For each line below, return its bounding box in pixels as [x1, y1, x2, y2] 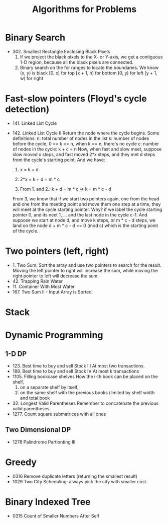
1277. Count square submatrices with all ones [12, 411, 106, 417]
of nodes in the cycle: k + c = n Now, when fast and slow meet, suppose [12, 146, 162, 152]
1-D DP [5, 349, 27, 358]
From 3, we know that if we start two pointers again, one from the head [12, 195, 159, 202]
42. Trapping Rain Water [12, 278, 63, 284]
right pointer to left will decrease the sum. [12, 273, 99, 279]
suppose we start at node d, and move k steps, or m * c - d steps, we [12, 217, 156, 223]
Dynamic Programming [5, 330, 103, 341]
